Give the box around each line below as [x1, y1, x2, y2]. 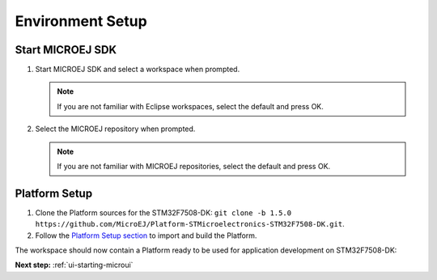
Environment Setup [15, 12, 147, 30]
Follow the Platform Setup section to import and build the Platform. [35, 231, 257, 240]
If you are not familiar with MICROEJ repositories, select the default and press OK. [57, 162, 331, 172]
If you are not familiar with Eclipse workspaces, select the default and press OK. [57, 101, 324, 111]
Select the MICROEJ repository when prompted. [35, 124, 196, 134]
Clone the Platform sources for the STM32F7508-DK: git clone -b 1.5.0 [35, 207, 291, 218]
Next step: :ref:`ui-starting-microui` [15, 260, 134, 270]
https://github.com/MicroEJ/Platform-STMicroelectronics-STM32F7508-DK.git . [35, 219, 345, 229]
